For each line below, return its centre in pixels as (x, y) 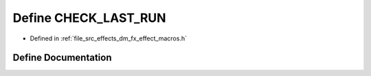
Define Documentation (62, 58)
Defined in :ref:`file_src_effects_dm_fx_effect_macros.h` (108, 38)
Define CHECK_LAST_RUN (89, 18)
